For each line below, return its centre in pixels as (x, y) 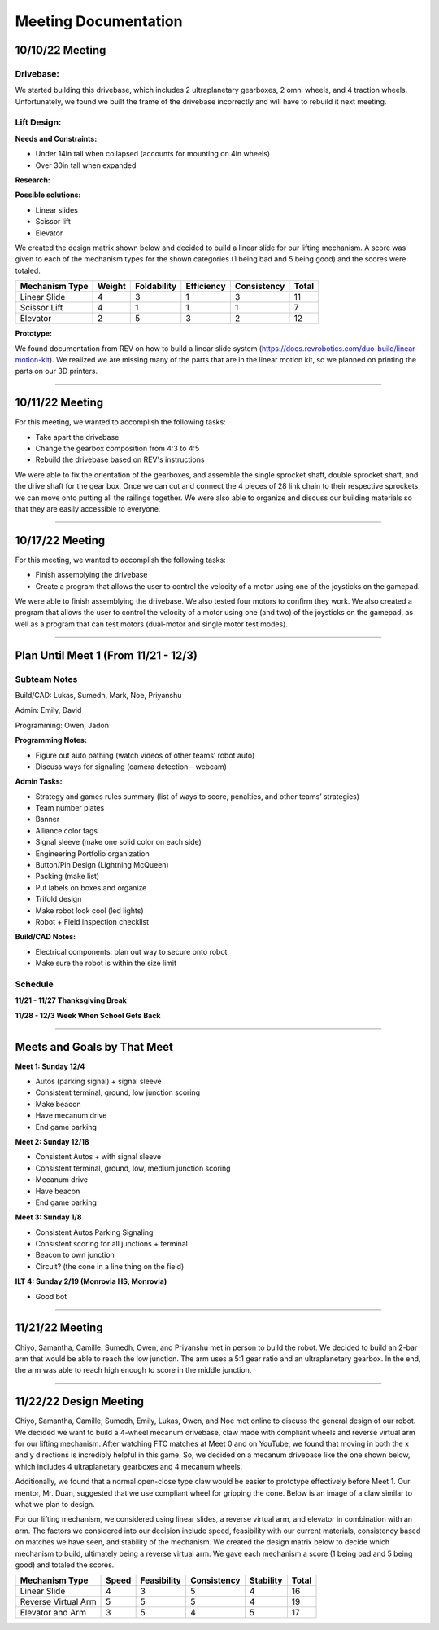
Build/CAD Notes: (46, 937)
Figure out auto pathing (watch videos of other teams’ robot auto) (145, 755)
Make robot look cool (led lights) (89, 910)
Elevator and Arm (53, 1613)
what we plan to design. (55, 1504)
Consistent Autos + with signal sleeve (98, 1157)
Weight (111, 287)
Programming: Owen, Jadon (62, 725)
